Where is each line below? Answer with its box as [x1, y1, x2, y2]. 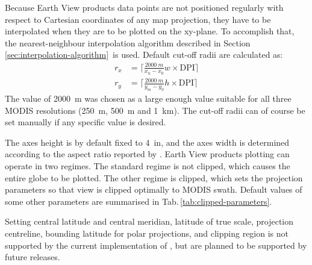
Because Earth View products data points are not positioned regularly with [5, 1, 284, 13]
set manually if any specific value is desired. [5, 116, 166, 128]
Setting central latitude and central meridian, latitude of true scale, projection [5, 215, 294, 228]
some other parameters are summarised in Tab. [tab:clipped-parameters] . [5, 195, 272, 207]
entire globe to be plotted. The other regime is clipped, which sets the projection [5, 171, 303, 184]
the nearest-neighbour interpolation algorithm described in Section [5, 36, 251, 49]
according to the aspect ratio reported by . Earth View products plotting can [5, 148, 290, 160]
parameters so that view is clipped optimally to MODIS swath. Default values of [5, 183, 302, 196]
